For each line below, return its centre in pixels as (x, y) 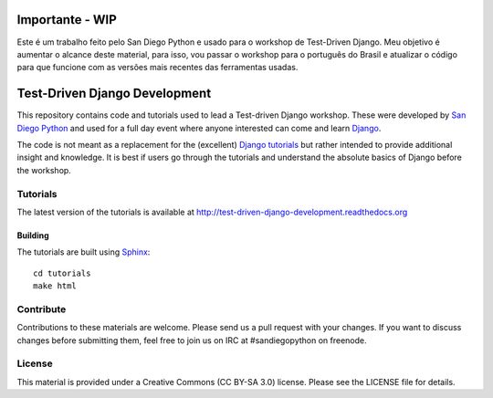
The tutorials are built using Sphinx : (84, 252)
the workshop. (44, 170)
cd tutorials (62, 273)
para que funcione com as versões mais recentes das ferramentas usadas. (157, 68)
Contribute (42, 309)
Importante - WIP (67, 20)
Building (33, 235)
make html (55, 286)
